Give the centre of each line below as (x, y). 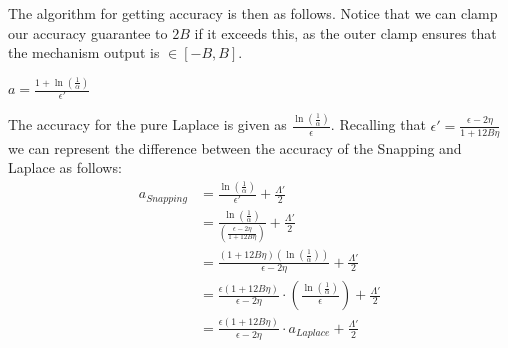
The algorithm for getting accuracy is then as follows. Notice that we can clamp (253, 13)
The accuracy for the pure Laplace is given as (147, 124)
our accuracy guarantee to (88, 32)
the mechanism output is (84, 52)
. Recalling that (378, 124)
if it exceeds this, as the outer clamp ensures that (345, 32)
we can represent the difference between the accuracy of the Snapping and (235, 147)
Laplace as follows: (65, 167)
